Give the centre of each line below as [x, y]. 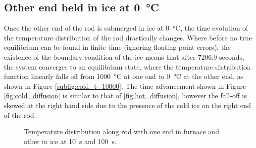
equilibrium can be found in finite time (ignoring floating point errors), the [118, 47]
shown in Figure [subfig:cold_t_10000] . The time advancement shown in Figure [125, 86]
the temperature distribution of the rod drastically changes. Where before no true [128, 37]
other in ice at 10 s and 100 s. [70, 141]
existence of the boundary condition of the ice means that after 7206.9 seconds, [124, 56]
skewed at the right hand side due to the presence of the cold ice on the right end [128, 105]
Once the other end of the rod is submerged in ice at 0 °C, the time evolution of [126, 28]
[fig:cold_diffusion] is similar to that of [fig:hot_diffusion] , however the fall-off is [126, 95]
